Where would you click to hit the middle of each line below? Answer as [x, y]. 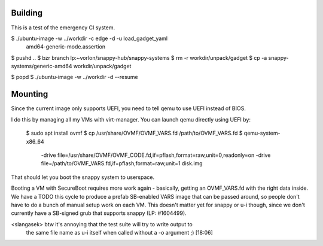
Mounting [30, 94]
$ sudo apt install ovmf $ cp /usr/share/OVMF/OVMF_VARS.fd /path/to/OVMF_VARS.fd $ [134, 133]
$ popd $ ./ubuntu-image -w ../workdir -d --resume [75, 77]
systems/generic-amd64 [42, 66]
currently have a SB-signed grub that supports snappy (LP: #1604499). [99, 213]
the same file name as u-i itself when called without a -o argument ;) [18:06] [120, 233]
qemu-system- [262, 133]
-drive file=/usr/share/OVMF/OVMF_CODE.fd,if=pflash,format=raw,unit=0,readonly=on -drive [156, 155]
